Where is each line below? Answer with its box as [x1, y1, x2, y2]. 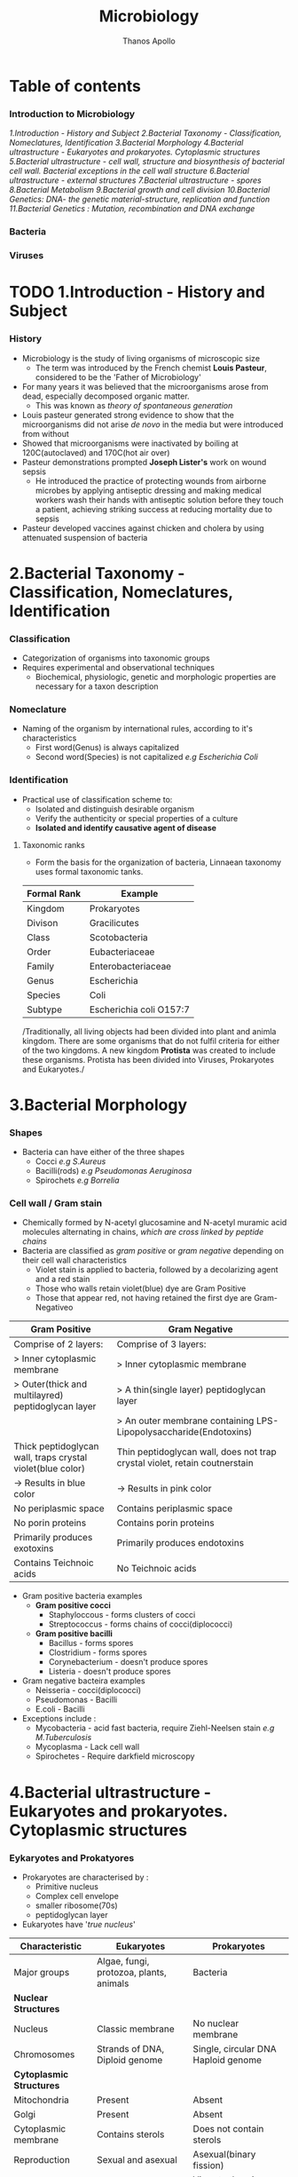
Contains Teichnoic [13, 1556, 95, 1569]
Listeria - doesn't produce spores [48, 1666, 171, 1677]
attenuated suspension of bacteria [21, 532, 148, 542]
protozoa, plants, [97, 1966, 167, 1978]
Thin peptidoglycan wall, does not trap [116, 1445, 277, 1458]
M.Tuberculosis [35, 1732, 92, 1743]
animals [97, 1977, 129, 1990]
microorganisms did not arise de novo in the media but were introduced [21, 419, 284, 430]
